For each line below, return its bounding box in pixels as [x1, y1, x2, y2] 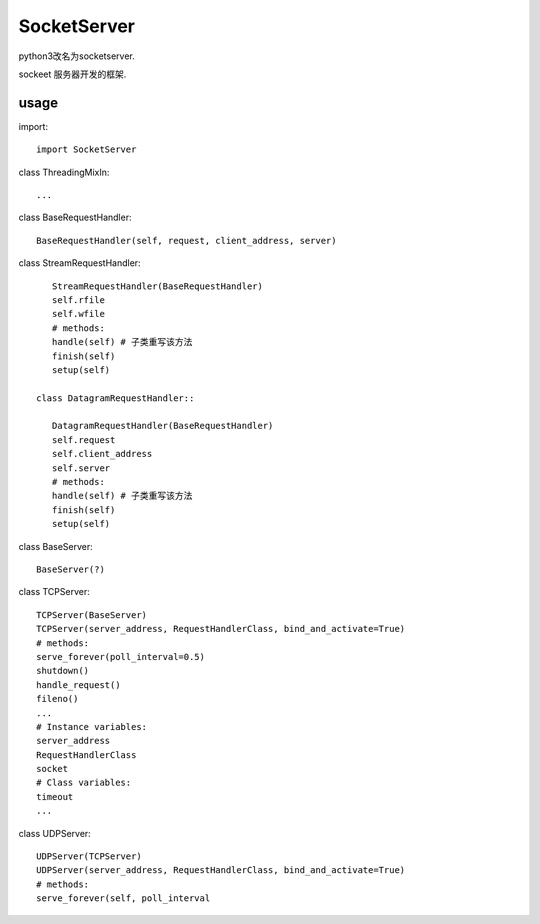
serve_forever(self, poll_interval [36, 893, 211, 904]
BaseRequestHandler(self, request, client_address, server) [36, 235, 337, 246]
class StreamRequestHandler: [18, 257, 141, 269]
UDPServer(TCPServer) [36, 851, 142, 862]
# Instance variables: [36, 721, 148, 732]
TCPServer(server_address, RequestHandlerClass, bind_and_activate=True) [36, 623, 406, 635]
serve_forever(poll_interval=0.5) [36, 651, 205, 662]
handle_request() [36, 679, 121, 690]
